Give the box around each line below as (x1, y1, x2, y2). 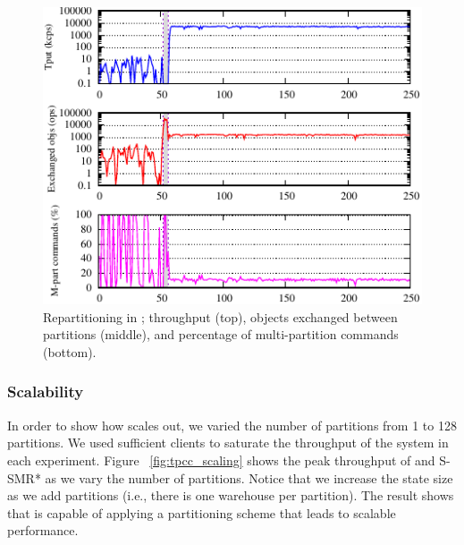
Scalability (7, 380, 84, 403)
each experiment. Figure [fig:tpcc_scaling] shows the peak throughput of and (7, 450, 435, 469)
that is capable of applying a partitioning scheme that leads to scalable (7, 503, 396, 522)
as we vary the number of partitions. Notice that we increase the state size (45, 468, 453, 487)
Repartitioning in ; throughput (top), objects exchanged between (43, 307, 398, 326)
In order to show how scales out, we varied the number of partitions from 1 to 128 (7, 415, 457, 434)
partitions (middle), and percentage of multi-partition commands (43, 325, 399, 344)
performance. (7, 521, 79, 540)
